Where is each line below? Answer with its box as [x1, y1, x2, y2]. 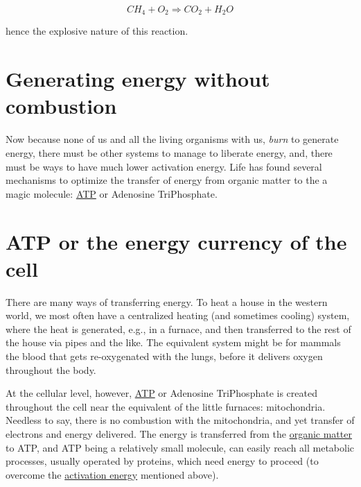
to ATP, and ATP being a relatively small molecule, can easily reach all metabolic [6, 440, 355, 454]
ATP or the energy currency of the [6, 227, 347, 255]
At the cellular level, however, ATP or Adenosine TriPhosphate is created [6, 386, 317, 400]
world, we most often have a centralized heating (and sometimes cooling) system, [6, 308, 350, 323]
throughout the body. [6, 362, 96, 377]
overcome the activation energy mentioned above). [6, 467, 219, 481]
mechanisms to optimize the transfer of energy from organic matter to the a [6, 173, 328, 187]
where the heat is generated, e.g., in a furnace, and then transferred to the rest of [6, 321, 351, 336]
